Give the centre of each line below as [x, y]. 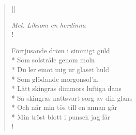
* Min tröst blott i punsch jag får [61, 116]
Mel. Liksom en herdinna [48, 24]
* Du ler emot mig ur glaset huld [60, 69]
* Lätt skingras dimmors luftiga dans [66, 88]
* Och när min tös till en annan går [64, 107]
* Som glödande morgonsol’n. [55, 79]
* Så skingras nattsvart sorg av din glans [72, 97]
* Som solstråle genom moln [53, 60]
